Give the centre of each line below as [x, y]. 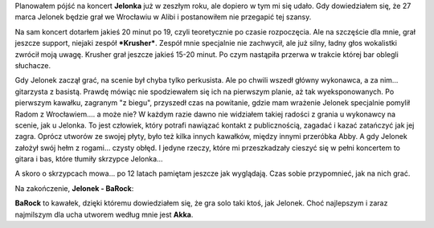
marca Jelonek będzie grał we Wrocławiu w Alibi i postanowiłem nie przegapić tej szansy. [163, 17]
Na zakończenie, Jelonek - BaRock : [74, 188]
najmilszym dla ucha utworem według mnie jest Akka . [104, 214]
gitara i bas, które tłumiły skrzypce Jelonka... [89, 159]
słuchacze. [33, 65]
